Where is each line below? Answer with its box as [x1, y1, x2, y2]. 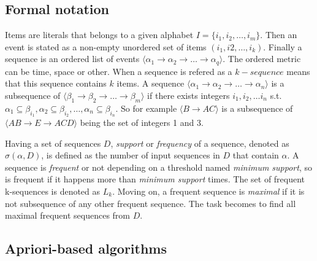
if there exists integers [147, 89, 230, 102]
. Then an [260, 28, 297, 41]
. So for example [115, 101, 177, 114]
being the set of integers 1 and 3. [80, 116, 204, 129]
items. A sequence [116, 77, 185, 90]
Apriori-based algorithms [5, 239, 167, 258]
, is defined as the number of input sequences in [41, 149, 220, 162]
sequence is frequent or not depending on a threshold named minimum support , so [5, 160, 312, 173]
